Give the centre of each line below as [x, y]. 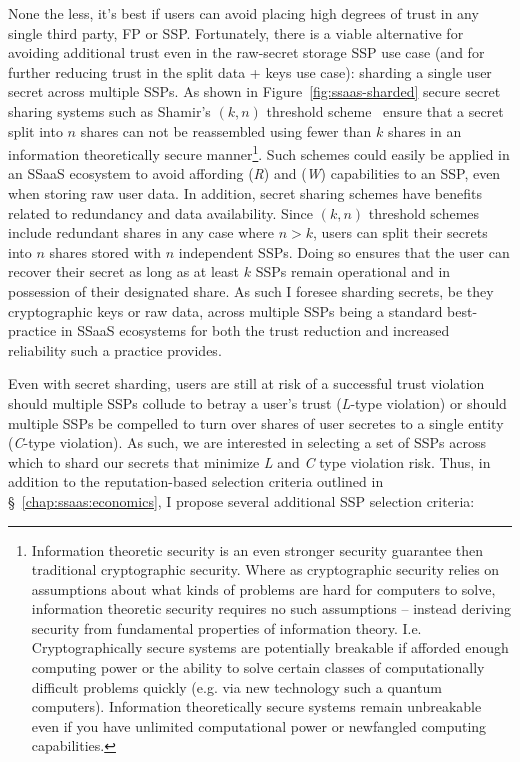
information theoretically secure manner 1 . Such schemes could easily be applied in [259, 152]
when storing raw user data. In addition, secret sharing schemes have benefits [245, 193]
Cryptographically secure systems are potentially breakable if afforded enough [270, 647]
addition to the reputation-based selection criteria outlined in [196, 481]
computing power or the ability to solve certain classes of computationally [258, 667]
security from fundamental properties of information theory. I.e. [226, 627]
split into [35, 130]
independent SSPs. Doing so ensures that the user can [344, 251]
